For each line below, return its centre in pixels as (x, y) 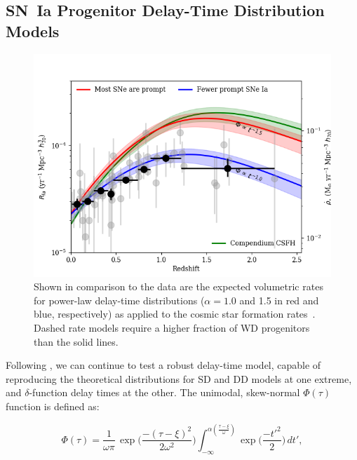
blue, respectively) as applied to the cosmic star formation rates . (175, 314)
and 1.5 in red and (279, 300)
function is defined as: (53, 406)
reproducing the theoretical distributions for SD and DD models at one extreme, (179, 378)
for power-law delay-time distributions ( (119, 300)
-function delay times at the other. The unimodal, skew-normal (164, 392)
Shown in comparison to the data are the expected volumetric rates (178, 286)
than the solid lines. (76, 341)
